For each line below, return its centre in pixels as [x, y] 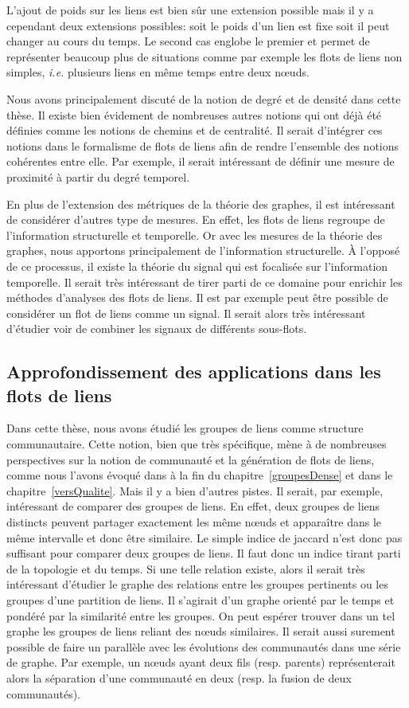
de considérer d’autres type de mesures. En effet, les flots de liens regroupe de [196, 219]
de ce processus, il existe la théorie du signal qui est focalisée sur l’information [197, 266]
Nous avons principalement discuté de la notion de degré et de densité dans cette [204, 98]
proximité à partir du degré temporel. [98, 176]
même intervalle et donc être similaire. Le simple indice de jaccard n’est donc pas [204, 537]
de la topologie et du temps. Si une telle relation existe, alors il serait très [186, 568]
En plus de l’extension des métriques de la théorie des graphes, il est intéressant [201, 203]
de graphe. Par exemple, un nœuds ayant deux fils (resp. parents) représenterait [201, 662]
